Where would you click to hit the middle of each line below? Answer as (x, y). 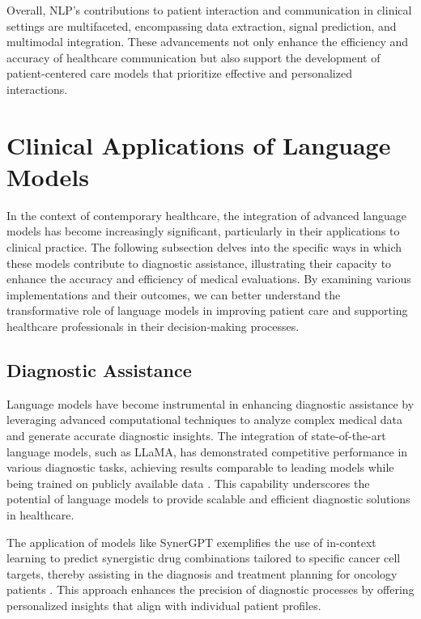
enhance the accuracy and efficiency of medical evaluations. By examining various (209, 279)
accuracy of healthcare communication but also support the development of (193, 57)
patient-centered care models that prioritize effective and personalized (179, 73)
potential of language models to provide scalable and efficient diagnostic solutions (208, 499)
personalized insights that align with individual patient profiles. (164, 605)
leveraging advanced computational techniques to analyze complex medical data (204, 420)
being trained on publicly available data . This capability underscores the (188, 483)
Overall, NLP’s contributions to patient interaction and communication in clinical (209, 10)
